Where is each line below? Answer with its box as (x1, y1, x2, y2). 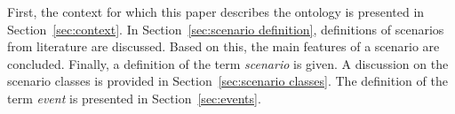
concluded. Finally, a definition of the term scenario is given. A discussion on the (7, 54, 449, 72)
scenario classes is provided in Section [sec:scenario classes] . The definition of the (7, 72, 448, 90)
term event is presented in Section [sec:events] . (7, 88, 261, 107)
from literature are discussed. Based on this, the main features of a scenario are (7, 37, 440, 56)
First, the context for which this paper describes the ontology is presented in (7, 3, 425, 20)
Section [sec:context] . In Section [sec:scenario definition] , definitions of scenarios (7, 19, 444, 38)
